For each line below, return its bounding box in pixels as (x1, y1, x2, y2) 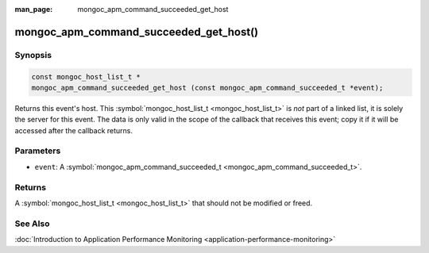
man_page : (14, 5, 53, 13)
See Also (14, 218, 50, 229)
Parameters (14, 145, 61, 156)
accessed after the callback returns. (14, 125, 133, 135)
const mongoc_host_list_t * (31, 72, 141, 81)
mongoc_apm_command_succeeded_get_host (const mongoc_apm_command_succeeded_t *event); (31, 83, 384, 92)
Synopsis (14, 49, 52, 60)
